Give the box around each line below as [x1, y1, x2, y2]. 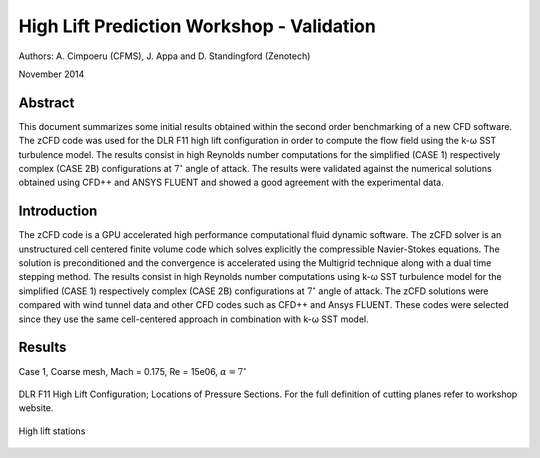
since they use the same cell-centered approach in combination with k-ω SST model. [18, 313, 369, 325]
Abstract [18, 94, 75, 111]
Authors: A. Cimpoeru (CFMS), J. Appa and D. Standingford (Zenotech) [18, 50, 311, 62]
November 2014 [18, 68, 85, 80]
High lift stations [18, 425, 86, 437]
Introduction [18, 203, 98, 220]
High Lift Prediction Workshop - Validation [18, 15, 377, 37]
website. [18, 402, 54, 414]
